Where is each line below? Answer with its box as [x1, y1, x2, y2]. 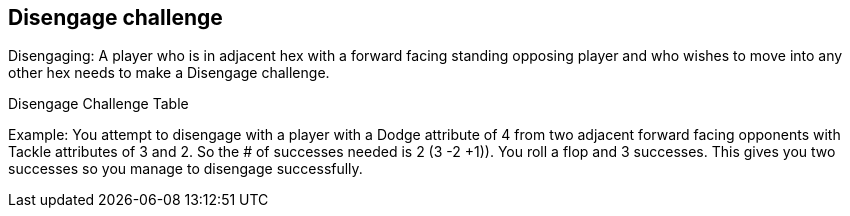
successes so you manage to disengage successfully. [8, 160, 363, 178]
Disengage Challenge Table [8, 95, 189, 113]
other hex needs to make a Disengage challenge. [8, 64, 330, 82]
